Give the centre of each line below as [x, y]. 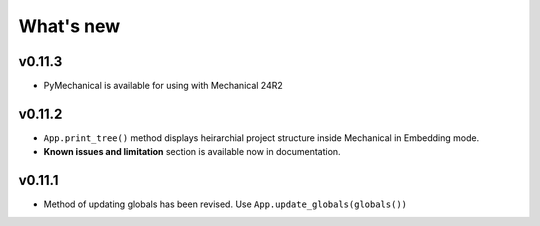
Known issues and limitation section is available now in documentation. [192, 152]
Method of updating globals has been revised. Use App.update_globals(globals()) [225, 204]
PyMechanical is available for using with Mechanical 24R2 [163, 86]
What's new [69, 26]
